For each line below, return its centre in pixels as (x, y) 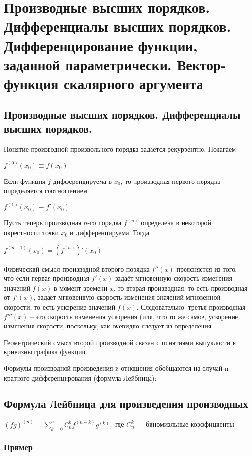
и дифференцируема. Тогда (109, 232)
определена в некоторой (176, 223)
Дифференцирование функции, (101, 45)
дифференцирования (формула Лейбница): (94, 377)
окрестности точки (31, 232)
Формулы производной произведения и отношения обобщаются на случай (113, 368)
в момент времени (81, 287)
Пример (18, 447)
